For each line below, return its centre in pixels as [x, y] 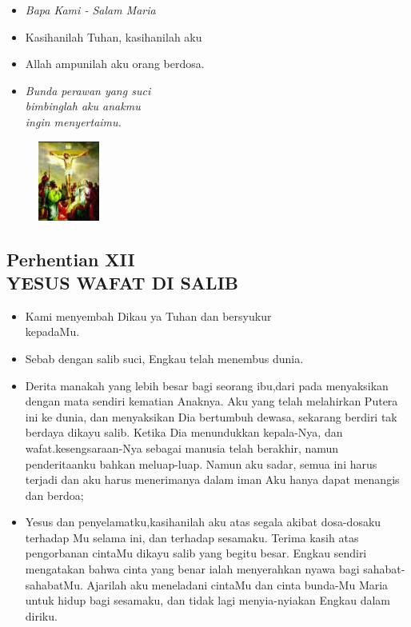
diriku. [41, 615]
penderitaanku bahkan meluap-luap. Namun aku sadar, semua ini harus [201, 463]
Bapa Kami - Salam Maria [90, 10]
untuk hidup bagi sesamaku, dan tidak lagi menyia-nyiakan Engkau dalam [207, 600]
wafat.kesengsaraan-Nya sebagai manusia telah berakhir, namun [182, 447]
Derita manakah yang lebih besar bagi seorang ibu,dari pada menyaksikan [207, 385]
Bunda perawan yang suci [88, 90]
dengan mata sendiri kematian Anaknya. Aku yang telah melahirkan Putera [211, 401]
